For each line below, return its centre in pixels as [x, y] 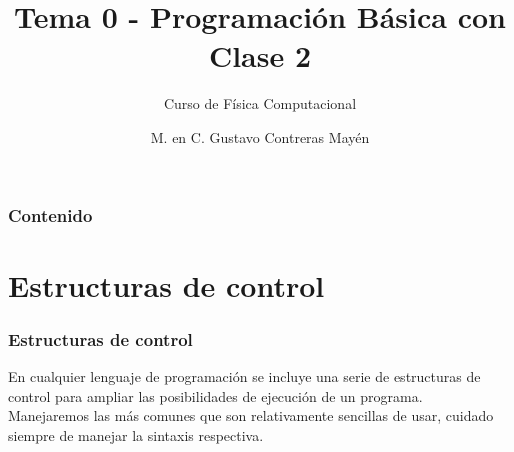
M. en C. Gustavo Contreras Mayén [260, 136]
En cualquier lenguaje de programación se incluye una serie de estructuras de [244, 376]
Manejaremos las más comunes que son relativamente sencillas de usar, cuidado [251, 415]
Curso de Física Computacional [260, 103]
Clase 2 [260, 55]
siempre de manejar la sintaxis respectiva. [136, 434]
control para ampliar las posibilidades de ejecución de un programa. [215, 395]
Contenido [50, 214]
